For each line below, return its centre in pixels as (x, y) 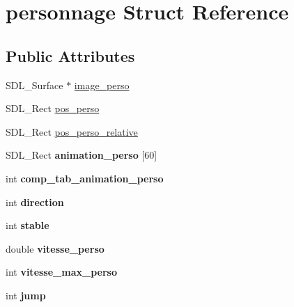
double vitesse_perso (55, 248)
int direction (35, 202)
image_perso (102, 85)
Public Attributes (70, 55)
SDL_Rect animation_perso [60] (82, 155)
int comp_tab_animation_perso (85, 178)
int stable (28, 225)
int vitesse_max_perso (61, 272)
